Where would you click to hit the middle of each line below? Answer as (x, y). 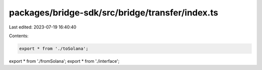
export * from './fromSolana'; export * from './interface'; (64, 61)
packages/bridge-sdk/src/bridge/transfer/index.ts (114, 13)
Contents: (19, 36)
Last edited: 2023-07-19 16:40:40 (43, 27)
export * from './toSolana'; (54, 49)
